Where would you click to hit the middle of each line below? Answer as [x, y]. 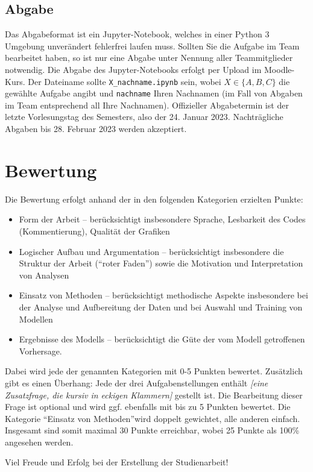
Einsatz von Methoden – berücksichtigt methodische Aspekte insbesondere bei [163, 295]
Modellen [36, 319]
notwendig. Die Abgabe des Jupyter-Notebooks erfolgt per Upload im [133, 69]
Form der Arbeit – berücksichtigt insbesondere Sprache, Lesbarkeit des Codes [162, 219]
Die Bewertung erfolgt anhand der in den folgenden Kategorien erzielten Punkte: [154, 199]
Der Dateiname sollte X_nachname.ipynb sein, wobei [125, 81]
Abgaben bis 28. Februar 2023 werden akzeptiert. [96, 129]
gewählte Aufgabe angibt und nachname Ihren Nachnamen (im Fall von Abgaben [154, 93]
